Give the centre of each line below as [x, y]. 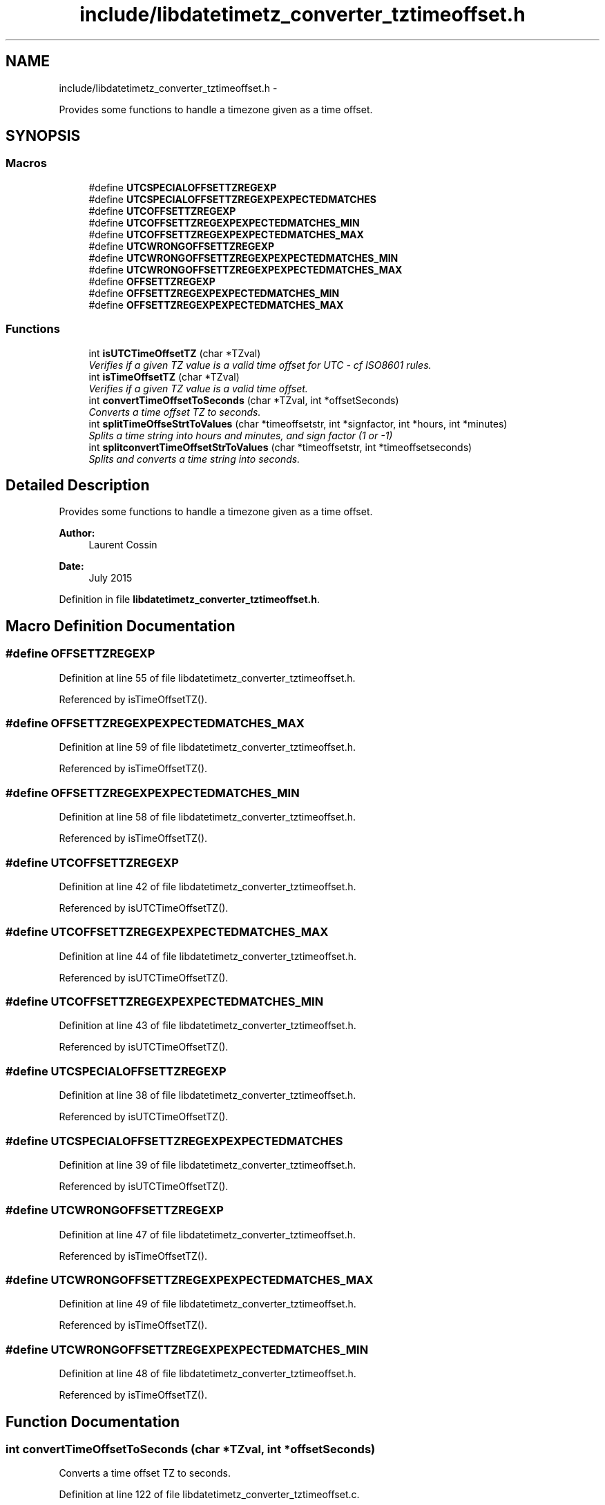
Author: [77, 533]
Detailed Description [78, 485]
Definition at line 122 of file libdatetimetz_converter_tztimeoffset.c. [209, 1495]
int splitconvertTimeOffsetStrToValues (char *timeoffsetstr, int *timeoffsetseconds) [280, 447]
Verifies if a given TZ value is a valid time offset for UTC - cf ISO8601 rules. [260, 365]
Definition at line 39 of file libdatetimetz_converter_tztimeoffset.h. [208, 1164]
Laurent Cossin [123, 545]
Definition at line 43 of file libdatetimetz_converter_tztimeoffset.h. [208, 1026]
